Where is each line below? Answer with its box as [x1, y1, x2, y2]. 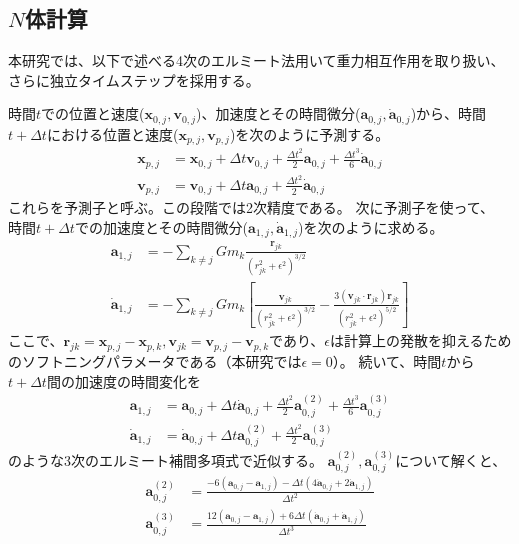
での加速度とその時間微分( [74, 217, 248, 238]
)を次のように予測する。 [229, 123, 390, 144]
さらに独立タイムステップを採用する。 [8, 69, 260, 90]
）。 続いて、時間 [332, 351, 442, 372]
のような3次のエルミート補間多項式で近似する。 [8, 449, 323, 470]
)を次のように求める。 [298, 217, 444, 238]
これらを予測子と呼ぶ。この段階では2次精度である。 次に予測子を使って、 [8, 197, 495, 218]
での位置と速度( [41, 103, 145, 124]
